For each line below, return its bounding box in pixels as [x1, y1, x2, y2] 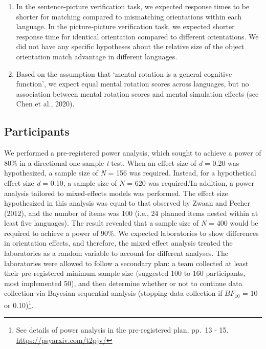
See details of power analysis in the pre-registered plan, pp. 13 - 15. [16, 324, 229, 335]
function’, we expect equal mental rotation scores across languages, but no [16, 78, 249, 89]
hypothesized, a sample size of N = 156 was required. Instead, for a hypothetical [4, 167, 256, 178]
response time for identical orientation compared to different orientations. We [16, 31, 259, 41]
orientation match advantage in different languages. [16, 51, 178, 61]
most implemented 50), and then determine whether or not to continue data [4, 277, 242, 288]
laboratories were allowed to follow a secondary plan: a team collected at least [4, 257, 249, 268]
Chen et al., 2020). [16, 98, 75, 109]
